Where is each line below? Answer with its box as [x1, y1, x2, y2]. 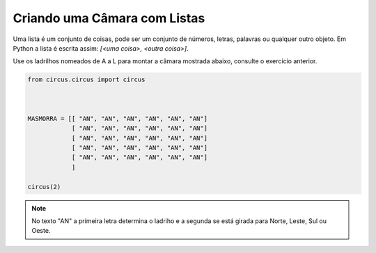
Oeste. [31, 227, 51, 235]
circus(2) [27, 183, 61, 190]
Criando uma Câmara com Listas [13, 10, 205, 26]
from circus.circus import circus [27, 76, 146, 83]
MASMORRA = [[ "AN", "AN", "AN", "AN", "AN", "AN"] [27, 115, 208, 122]
